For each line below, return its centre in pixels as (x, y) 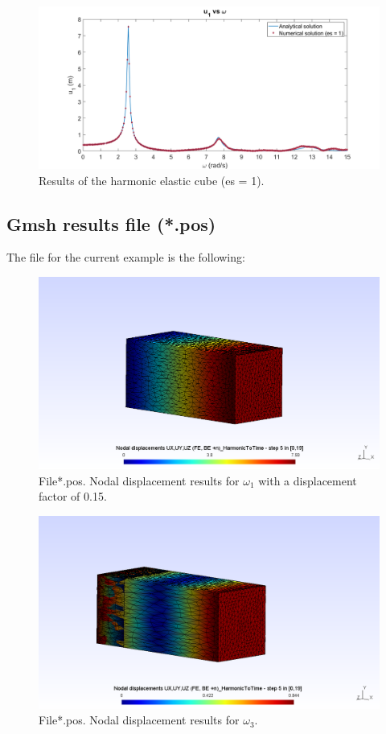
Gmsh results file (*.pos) (111, 223)
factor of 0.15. (73, 496)
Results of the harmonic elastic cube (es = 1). (152, 180)
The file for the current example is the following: (126, 257)
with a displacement (308, 480)
